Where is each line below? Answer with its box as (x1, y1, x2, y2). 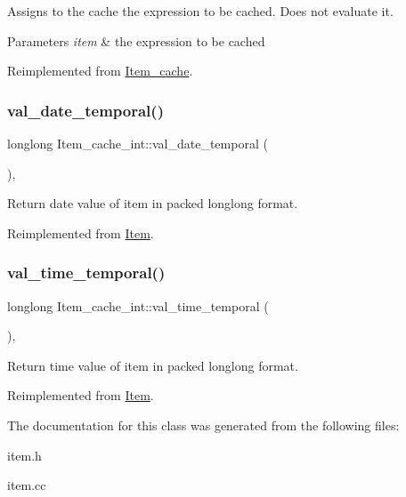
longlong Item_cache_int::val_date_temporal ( (7, 134, 268, 152)
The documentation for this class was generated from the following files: (7, 415, 400, 434)
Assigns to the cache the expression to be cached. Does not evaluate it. (7, 2, 394, 20)
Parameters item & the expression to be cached (7, 31, 265, 50)
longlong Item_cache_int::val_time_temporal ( (7, 296, 269, 315)
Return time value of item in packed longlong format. (7, 356, 298, 374)
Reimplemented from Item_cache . (7, 61, 193, 80)
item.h (7, 445, 42, 464)
